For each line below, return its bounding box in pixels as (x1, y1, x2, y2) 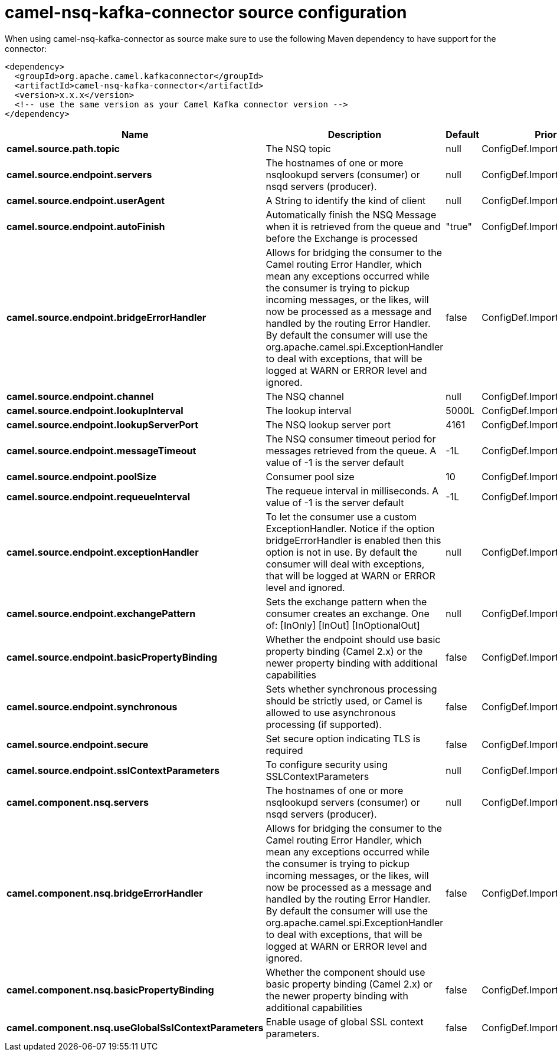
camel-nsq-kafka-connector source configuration (5, 2, 407, 22)
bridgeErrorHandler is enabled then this (266, 534, 441, 546)
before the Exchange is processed (266, 232, 418, 244)
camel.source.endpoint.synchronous (6, 700, 178, 713)
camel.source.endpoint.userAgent (6, 194, 165, 206)
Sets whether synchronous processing (266, 683, 437, 695)
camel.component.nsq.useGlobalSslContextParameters (6, 1021, 264, 1034)
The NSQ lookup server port (266, 418, 391, 431)
